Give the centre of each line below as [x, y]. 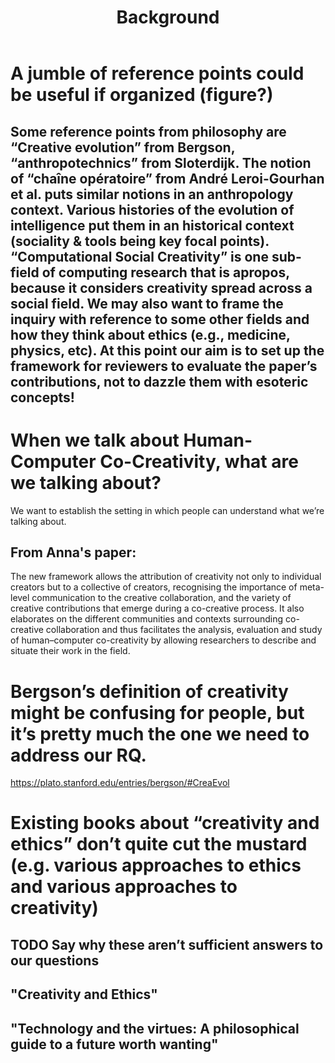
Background [168, 17]
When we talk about [95, 440]
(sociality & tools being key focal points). [140, 241]
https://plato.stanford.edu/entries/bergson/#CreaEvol [120, 783]
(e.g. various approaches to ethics [156, 865]
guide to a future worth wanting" [114, 1044]
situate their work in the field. [70, 651]
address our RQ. [78, 755]
